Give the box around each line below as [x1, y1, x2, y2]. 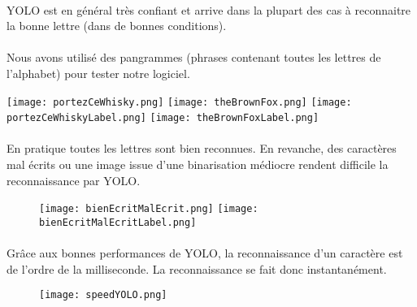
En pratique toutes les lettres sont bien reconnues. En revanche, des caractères [7, 140, 397, 157]
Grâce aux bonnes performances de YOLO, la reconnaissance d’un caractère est [7, 244, 403, 262]
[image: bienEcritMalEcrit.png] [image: [39, 203, 258, 215]
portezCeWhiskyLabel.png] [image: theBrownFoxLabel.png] [7, 112, 319, 124]
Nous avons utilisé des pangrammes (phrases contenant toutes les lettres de [7, 49, 381, 66]
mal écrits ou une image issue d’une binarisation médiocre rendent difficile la [7, 156, 389, 173]
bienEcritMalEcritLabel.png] [39, 216, 197, 228]
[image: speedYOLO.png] [39, 289, 167, 301]
